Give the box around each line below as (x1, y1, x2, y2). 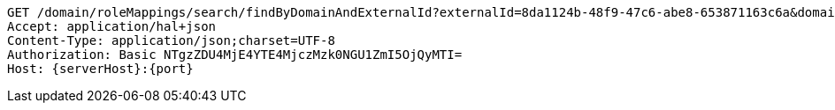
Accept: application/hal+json (7, 19, 217, 33)
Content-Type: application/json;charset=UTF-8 (7, 33, 335, 48)
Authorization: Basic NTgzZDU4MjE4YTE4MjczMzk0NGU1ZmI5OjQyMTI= (7, 48, 463, 62)
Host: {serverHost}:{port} (7, 62, 194, 76)
